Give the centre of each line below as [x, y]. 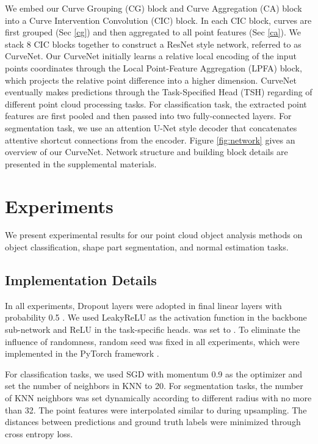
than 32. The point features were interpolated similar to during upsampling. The [156, 409]
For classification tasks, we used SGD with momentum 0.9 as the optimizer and [154, 373]
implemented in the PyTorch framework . [82, 353]
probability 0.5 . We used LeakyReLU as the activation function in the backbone [156, 317]
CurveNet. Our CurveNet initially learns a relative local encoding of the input [151, 56]
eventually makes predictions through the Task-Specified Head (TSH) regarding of [159, 92]
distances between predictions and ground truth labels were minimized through [153, 422]
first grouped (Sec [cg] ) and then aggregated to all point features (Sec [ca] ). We [153, 32]
